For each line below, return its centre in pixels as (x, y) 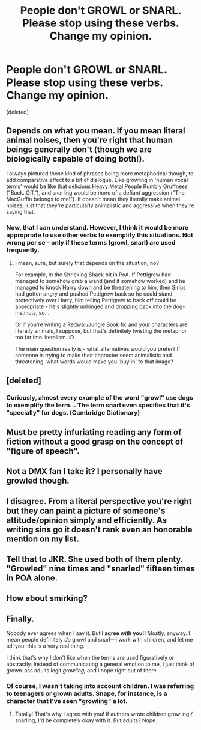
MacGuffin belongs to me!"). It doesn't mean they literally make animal (93, 199)
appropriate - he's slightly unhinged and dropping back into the (93, 306)
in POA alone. (32, 578)
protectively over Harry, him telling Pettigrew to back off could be (96, 300)
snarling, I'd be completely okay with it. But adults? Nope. (86, 720)
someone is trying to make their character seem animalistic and (93, 356)
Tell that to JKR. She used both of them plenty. (95, 559)
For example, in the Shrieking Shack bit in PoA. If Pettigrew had (93, 275)
